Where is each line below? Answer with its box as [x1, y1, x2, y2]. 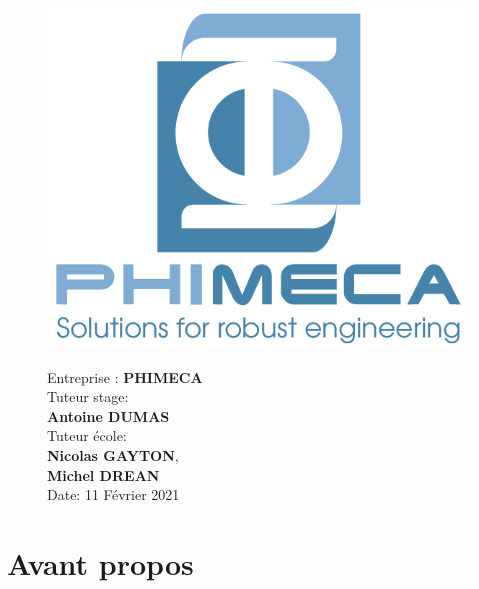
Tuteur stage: [47, 386, 129, 407]
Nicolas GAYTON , [47, 445, 179, 466]
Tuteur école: [47, 425, 127, 446]
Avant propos [7, 543, 194, 583]
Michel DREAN [47, 464, 160, 485]
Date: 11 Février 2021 [47, 484, 180, 505]
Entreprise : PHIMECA [47, 366, 203, 387]
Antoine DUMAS [47, 405, 170, 426]
